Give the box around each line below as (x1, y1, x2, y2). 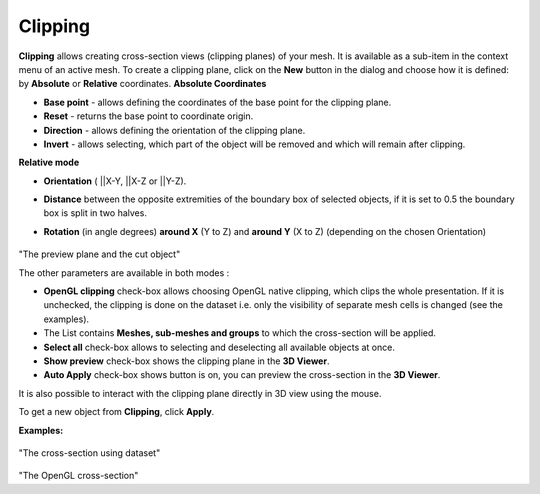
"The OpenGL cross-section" (18, 470, 139, 482)
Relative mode (18, 156, 80, 169)
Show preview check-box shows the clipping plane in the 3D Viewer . (43, 355, 330, 367)
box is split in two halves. (43, 207, 147, 219)
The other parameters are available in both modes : (18, 266, 230, 279)
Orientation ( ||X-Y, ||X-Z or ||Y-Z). (43, 175, 187, 187)
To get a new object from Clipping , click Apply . (18, 406, 215, 418)
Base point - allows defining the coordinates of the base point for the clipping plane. (43, 96, 392, 108)
